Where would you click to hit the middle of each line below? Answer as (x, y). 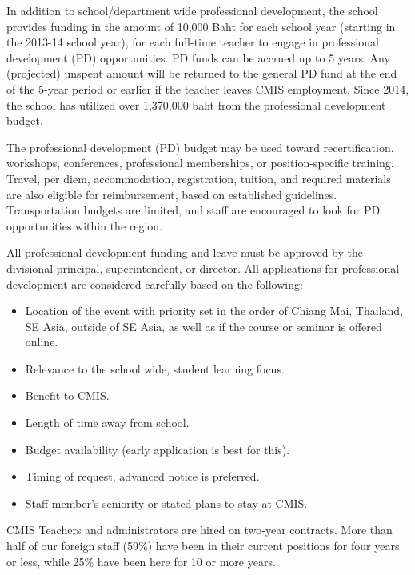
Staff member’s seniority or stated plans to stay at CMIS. (166, 503)
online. (42, 342)
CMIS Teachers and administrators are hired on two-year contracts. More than (200, 530)
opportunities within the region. (85, 225)
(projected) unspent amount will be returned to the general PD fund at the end (202, 73)
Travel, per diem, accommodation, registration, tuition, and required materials (199, 178)
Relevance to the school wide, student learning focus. (155, 368)
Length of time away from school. (107, 423)
